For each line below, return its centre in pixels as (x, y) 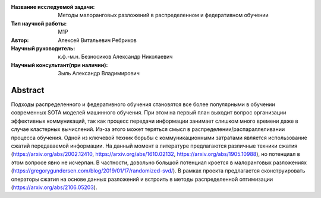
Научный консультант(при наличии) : (59, 65)
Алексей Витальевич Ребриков (97, 40)
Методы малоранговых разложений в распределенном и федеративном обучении (163, 15)
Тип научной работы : (39, 23)
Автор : (20, 40)
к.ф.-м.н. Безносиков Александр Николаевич (115, 57)
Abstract (28, 90)
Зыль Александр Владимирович (99, 74)
